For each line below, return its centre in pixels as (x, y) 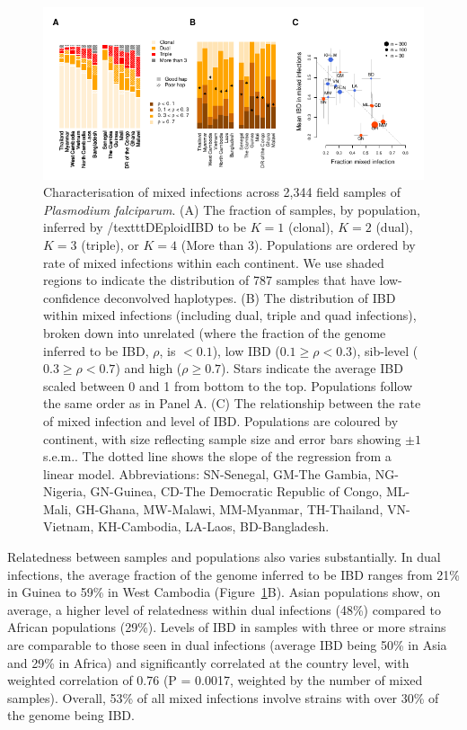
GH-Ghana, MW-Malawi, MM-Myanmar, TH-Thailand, (229, 508)
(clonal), (311, 227)
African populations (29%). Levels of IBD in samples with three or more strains (227, 627)
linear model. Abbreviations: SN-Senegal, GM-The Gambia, (207, 473)
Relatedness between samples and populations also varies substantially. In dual (224, 557)
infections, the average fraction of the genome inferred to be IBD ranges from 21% (233, 574)
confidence (71, 297)
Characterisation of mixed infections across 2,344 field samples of (222, 192)
